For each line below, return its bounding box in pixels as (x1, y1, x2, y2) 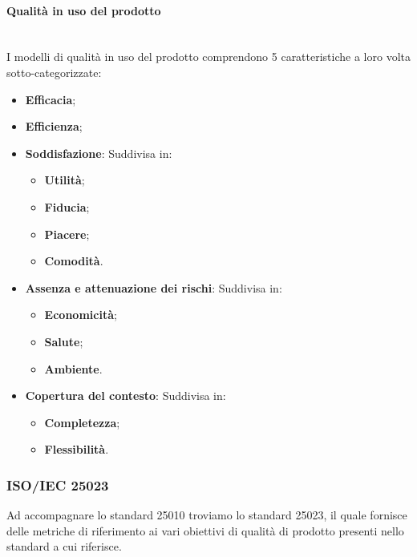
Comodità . (44, 252, 103, 269)
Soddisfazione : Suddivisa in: (25, 144, 172, 161)
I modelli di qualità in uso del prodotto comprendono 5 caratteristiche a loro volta (6, 48, 411, 65)
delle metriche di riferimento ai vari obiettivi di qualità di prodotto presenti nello (6, 522, 404, 539)
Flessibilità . (44, 441, 109, 458)
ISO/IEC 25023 (6, 474, 109, 494)
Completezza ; (44, 414, 120, 430)
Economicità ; (44, 306, 117, 323)
